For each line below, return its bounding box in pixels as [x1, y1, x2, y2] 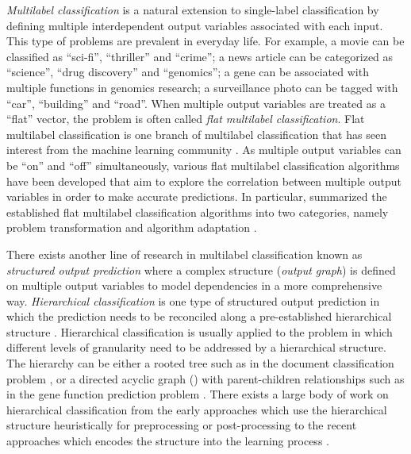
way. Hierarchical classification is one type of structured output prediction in [6, 292, 380, 309]
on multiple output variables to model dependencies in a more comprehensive [6, 277, 382, 294]
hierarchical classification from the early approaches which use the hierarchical [6, 401, 387, 417]
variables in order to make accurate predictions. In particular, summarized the [6, 188, 387, 205]
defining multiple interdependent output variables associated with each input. [6, 17, 383, 33]
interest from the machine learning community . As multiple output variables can [6, 141, 401, 158]
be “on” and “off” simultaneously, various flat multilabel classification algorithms [6, 156, 400, 173]
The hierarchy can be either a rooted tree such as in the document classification [6, 355, 394, 371]
